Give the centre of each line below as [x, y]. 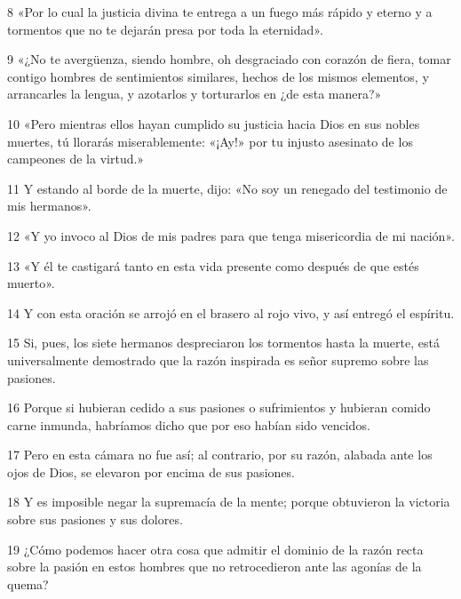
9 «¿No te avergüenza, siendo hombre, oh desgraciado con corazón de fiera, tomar [229, 59]
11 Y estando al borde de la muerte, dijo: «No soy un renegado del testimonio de [227, 188]
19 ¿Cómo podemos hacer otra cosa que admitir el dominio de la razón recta [215, 549]
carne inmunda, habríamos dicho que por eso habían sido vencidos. [189, 424]
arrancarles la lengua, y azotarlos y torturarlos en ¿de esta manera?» [195, 94]
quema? [28, 583]
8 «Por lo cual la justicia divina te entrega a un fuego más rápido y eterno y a [220, 12]
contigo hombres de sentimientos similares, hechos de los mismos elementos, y [218, 76]
